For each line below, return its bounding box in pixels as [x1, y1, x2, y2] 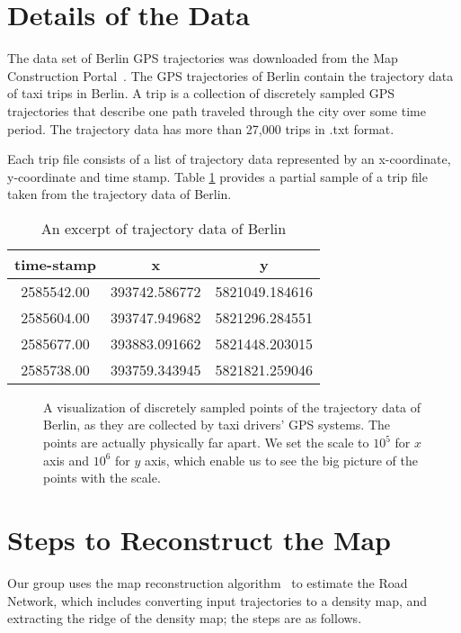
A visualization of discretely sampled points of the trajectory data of [43, 397, 421, 416]
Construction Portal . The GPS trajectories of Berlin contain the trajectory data [7, 66, 454, 85]
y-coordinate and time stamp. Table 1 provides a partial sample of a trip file [7, 167, 428, 185]
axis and [43, 450, 90, 469]
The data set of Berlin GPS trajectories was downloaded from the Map [7, 49, 398, 68]
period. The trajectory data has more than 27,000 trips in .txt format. [7, 119, 395, 138]
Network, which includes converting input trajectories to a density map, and [7, 591, 428, 610]
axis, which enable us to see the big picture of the [145, 450, 419, 469]
